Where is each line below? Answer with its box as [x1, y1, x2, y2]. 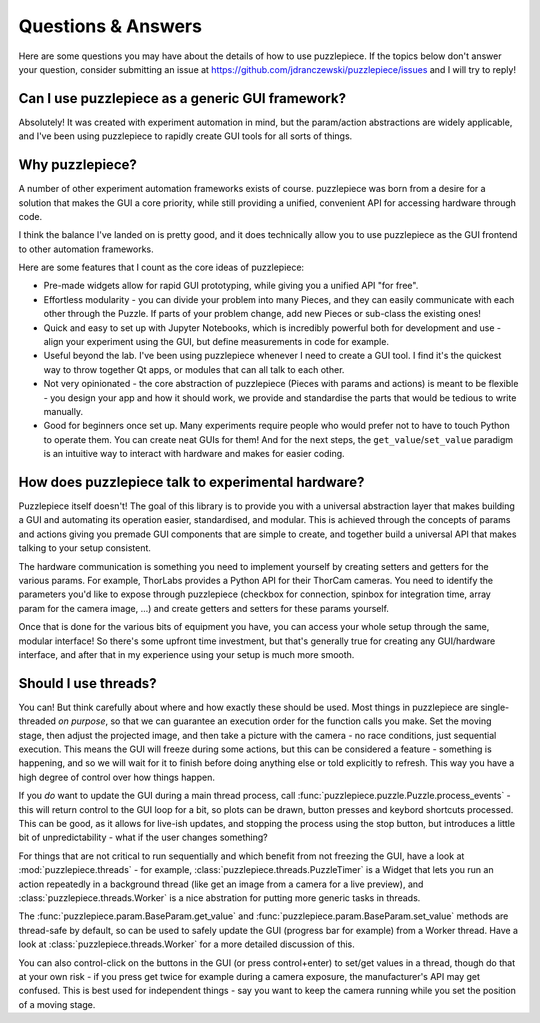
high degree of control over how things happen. [18, 771, 215, 783]
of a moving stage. [18, 998, 96, 1010]
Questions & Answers [18, 15, 202, 37]
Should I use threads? [18, 675, 157, 692]
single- [480, 701, 510, 713]
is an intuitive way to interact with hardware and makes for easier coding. [43, 448, 345, 460]
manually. [43, 406, 84, 417]
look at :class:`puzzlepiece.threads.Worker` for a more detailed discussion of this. [18, 938, 355, 950]
